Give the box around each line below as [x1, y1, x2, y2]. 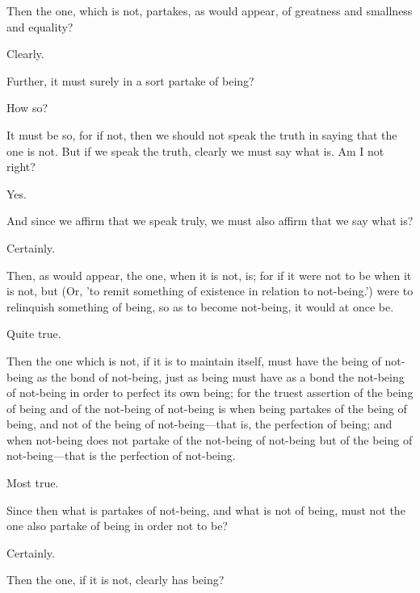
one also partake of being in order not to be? [6, 517, 228, 534]
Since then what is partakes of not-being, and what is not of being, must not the [6, 501, 405, 518]
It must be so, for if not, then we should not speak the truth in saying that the [6, 126, 397, 143]
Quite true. [6, 325, 61, 342]
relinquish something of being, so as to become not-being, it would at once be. [6, 298, 394, 315]
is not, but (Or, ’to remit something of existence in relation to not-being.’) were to [6, 282, 414, 299]
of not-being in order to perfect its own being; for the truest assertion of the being [6, 384, 414, 401]
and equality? [6, 18, 73, 35]
